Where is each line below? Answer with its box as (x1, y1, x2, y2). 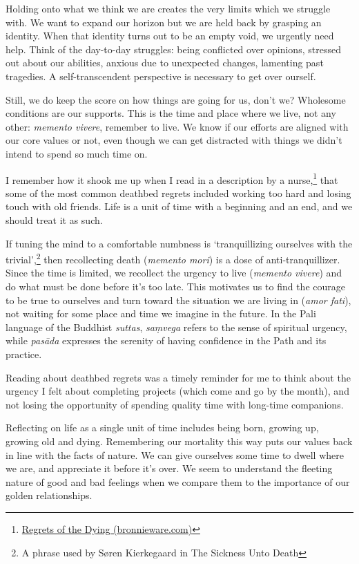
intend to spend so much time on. (6, 146, 148, 160)
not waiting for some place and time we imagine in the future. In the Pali (6, 306, 316, 321)
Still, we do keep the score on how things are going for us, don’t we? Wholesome (6, 92, 346, 106)
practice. (6, 346, 42, 361)
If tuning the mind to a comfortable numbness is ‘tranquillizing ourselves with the (6, 236, 353, 250)
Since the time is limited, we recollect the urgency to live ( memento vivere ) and (6, 265, 342, 280)
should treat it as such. (6, 212, 103, 227)
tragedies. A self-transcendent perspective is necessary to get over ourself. (6, 68, 316, 83)
